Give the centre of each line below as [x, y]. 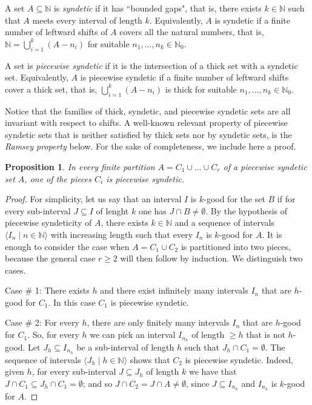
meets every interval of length [87, 20]
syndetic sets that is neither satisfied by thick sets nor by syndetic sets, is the [148, 134]
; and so [98, 383]
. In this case [72, 302]
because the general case [50, 258]
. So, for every [53, 334]
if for [286, 199]
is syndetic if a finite [252, 20]
